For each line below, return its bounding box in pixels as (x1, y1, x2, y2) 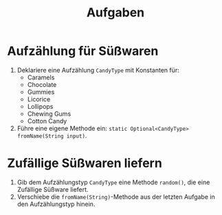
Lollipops (27, 102, 54, 110)
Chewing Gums (27, 110, 71, 118)
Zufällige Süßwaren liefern (7, 155, 163, 171)
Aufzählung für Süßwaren (7, 43, 159, 59)
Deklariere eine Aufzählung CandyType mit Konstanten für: (16, 66, 180, 74)
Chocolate (27, 80, 57, 88)
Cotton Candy (27, 116, 67, 125)
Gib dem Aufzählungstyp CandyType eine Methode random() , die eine (16, 178, 210, 186)
